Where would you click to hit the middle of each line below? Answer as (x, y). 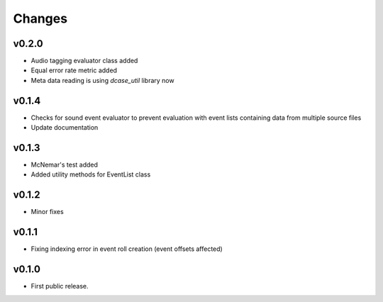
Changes (40, 18)
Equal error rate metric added (74, 70)
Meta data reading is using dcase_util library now (102, 80)
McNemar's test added (65, 165)
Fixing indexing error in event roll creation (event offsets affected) (127, 249)
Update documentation (65, 128)
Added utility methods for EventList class (91, 174)
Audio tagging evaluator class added (84, 61)
